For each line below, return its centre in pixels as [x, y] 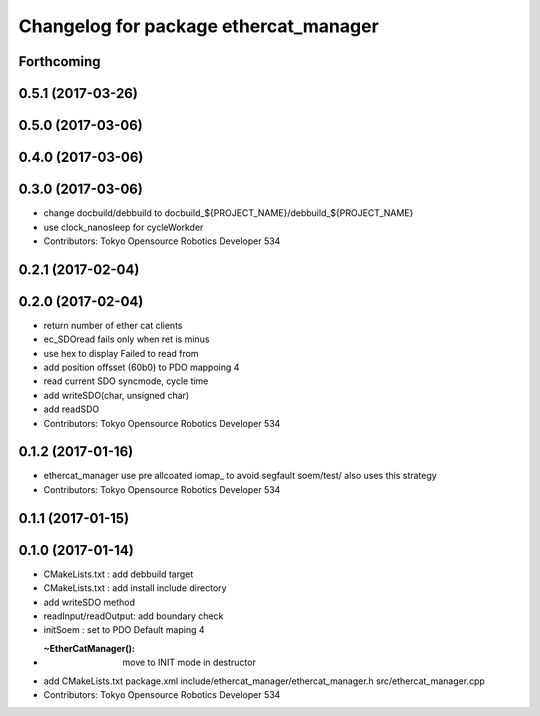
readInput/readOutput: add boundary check [133, 616]
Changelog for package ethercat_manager [198, 26]
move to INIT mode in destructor [189, 662]
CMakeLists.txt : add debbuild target [118, 574]
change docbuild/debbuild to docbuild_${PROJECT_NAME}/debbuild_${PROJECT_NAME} [228, 213]
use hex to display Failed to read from [121, 353]
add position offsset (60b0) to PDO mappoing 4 [141, 367]
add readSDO [71, 409]
